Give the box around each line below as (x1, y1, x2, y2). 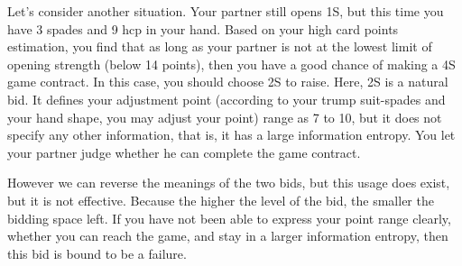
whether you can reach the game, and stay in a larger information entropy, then (7, 226, 448, 245)
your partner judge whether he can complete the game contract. (7, 142, 361, 161)
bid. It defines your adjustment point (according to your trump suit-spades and (7, 89, 446, 108)
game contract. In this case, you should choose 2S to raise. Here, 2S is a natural (7, 72, 448, 91)
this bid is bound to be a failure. (7, 243, 187, 262)
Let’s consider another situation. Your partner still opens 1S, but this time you (7, 2, 444, 20)
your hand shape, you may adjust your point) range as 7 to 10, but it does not (7, 107, 442, 126)
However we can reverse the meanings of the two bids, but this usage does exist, (7, 173, 450, 192)
